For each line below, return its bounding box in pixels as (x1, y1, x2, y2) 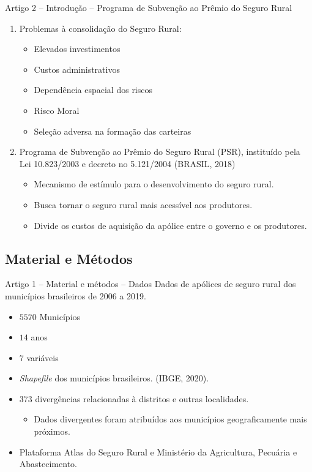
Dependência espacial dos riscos (34, 83, 153, 96)
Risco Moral (34, 103, 80, 116)
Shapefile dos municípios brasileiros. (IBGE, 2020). (19, 372, 209, 384)
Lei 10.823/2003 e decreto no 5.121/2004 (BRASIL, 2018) (19, 157, 236, 170)
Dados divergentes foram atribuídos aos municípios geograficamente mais (34, 413, 307, 425)
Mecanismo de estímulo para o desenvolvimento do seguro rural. (34, 178, 274, 190)
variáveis (26, 351, 59, 364)
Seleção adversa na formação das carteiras (34, 124, 191, 137)
